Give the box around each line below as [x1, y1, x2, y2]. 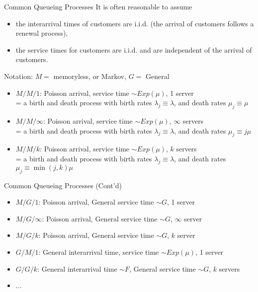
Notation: [4, 71, 33, 81]
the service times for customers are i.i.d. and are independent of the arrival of [15, 44, 252, 55]
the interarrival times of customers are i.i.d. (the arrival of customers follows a [15, 18, 254, 28]
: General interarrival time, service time [38, 246, 159, 257]
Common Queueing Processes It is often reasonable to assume [4, 1, 192, 11]
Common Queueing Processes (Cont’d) [4, 180, 122, 190]
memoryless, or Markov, [53, 71, 127, 81]
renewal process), [15, 28, 68, 38]
